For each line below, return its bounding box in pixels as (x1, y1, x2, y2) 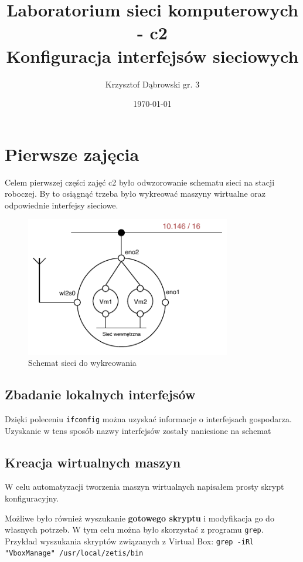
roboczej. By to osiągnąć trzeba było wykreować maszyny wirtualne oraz (5, 187, 266, 200)
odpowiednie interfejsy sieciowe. (5, 198, 118, 211)
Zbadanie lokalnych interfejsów (5, 385, 196, 403)
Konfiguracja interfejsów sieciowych (6, 43, 299, 68)
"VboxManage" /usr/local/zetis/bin (5, 549, 144, 558)
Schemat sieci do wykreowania (28, 356, 137, 369)
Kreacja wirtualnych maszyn (5, 453, 181, 471)
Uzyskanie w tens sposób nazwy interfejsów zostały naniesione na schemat (5, 424, 271, 436)
